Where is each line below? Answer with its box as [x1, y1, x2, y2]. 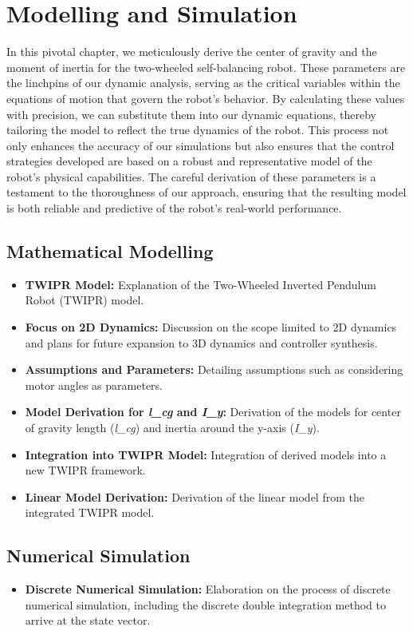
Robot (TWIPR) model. [25, 292, 144, 308]
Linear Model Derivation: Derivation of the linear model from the [25, 488, 364, 505]
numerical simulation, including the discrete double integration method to [25, 596, 386, 613]
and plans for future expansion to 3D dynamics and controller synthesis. [25, 334, 378, 351]
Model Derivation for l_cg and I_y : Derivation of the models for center [25, 403, 401, 420]
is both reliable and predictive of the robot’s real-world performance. [6, 200, 342, 216]
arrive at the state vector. [25, 612, 151, 629]
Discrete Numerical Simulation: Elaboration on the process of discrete [25, 581, 391, 597]
